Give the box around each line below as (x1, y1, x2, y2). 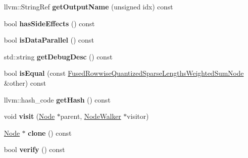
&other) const (4, 77, 46, 88)
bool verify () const (4, 144, 65, 155)
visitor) (127, 111, 149, 121)
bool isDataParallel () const (4, 35, 95, 45)
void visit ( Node (4, 111, 55, 121)
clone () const (28, 127, 72, 138)
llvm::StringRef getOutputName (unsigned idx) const (4, 1, 173, 11)
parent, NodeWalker (60, 111, 121, 121)
